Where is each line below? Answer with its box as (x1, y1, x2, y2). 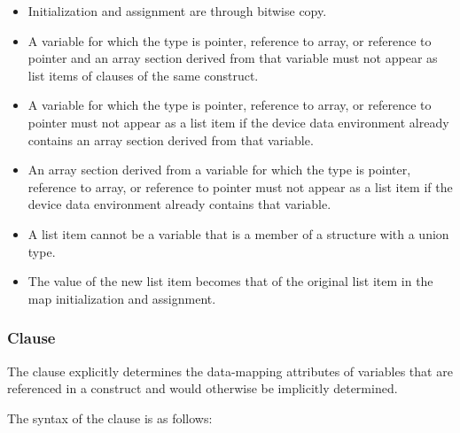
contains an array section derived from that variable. (27, 130, 314, 149)
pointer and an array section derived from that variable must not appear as (27, 49, 438, 67)
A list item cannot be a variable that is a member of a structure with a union (27, 224, 449, 243)
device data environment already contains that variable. (27, 195, 331, 213)
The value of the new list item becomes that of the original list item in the (27, 272, 433, 290)
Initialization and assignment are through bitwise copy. (27, 2, 327, 19)
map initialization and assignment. (27, 289, 216, 307)
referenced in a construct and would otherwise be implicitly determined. (7, 379, 398, 398)
